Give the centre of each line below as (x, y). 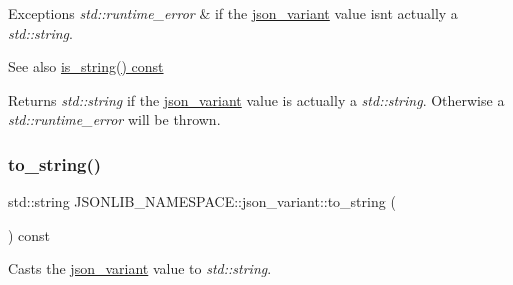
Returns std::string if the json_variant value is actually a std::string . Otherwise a (256, 99)
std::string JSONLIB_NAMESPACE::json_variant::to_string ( (202, 201)
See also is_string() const (86, 66)
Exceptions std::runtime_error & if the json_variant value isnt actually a (233, 13)
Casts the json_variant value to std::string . (140, 268)
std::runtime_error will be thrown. (114, 119)
